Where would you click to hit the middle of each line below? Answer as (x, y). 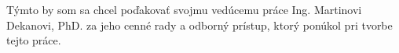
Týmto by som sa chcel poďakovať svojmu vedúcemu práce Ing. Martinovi (184, 9)
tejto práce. (34, 40)
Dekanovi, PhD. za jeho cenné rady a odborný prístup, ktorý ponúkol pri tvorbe (199, 25)
